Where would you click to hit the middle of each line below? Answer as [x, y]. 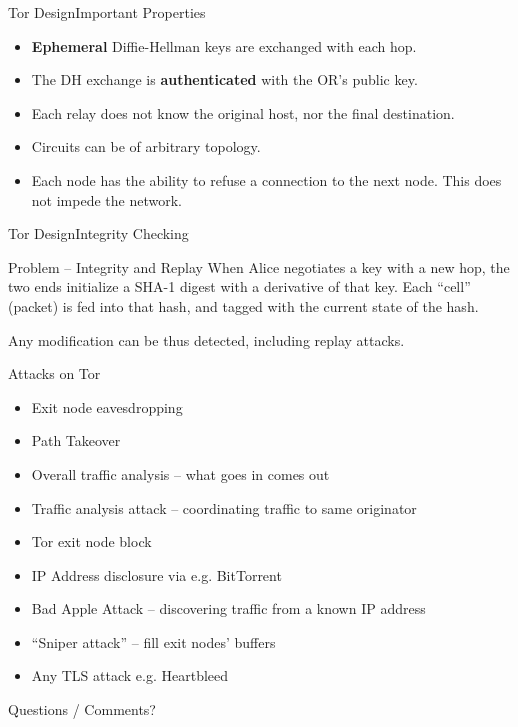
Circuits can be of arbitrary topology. [146, 146]
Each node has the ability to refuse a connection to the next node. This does [266, 179]
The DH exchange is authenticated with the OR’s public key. [224, 79]
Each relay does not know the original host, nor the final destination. [243, 112]
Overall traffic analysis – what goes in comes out [180, 473]
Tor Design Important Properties [107, 12]
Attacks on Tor [54, 373]
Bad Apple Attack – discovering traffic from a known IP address [228, 608]
